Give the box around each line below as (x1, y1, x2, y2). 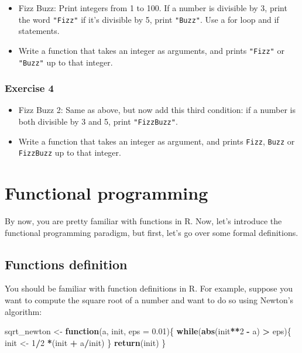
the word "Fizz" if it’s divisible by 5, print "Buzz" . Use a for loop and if (18, 13, 279, 25)
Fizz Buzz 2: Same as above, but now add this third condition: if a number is (18, 104, 296, 116)
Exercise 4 (5, 81, 54, 95)
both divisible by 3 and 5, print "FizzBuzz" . (18, 115, 178, 127)
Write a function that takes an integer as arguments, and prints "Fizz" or (18, 44, 284, 56)
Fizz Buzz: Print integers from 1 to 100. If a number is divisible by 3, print (18, 2, 287, 13)
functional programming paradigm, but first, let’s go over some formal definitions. (5, 226, 298, 238)
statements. (18, 25, 60, 37)
